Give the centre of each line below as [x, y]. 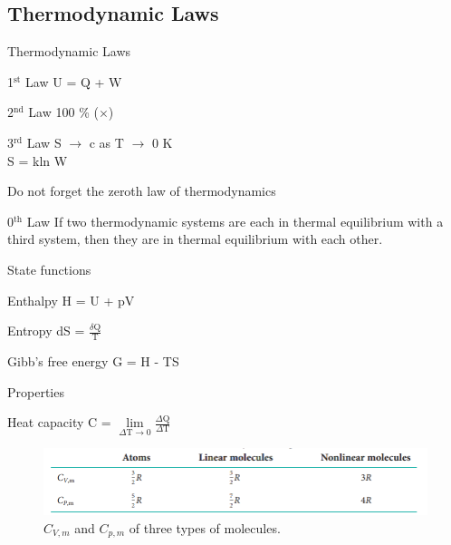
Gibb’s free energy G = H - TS [93, 360]
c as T [106, 142]
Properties [36, 391]
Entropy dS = [46, 331]
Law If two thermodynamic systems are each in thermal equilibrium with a [235, 221]
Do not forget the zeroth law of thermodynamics [142, 191]
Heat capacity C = [59, 422]
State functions [49, 269]
